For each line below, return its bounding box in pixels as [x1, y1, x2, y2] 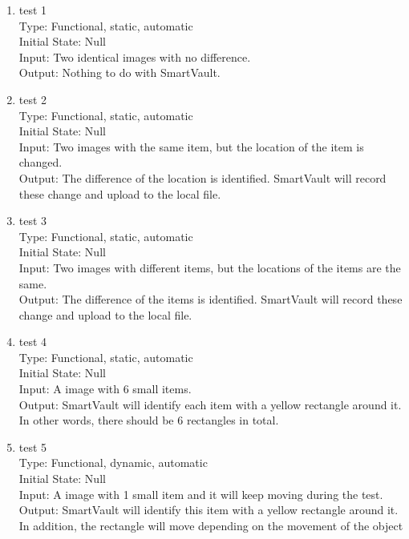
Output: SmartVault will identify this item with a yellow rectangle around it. [18, 501, 399, 518]
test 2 [18, 91, 47, 107]
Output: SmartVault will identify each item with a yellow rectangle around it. [18, 396, 402, 412]
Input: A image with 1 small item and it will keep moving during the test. [18, 485, 383, 502]
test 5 [18, 438, 47, 455]
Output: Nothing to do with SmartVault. [18, 64, 221, 81]
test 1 [18, 2, 47, 18]
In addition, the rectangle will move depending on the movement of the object [18, 517, 403, 533]
